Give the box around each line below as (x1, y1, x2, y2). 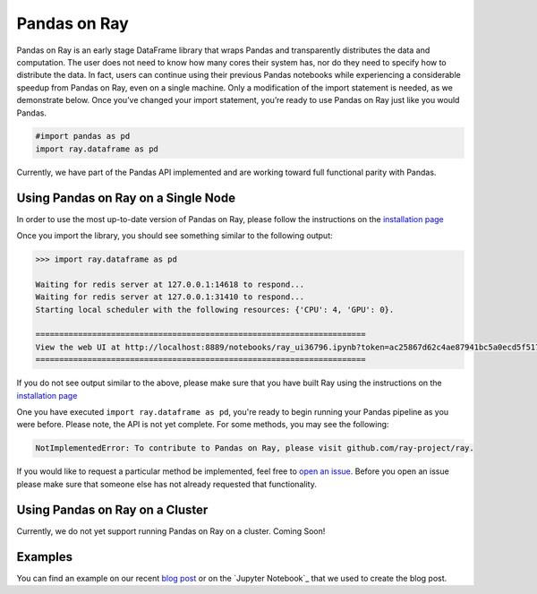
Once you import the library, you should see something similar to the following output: (16, 230, 333, 241)
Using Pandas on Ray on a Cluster (16, 502, 209, 517)
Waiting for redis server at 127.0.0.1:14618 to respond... (35, 279, 305, 289)
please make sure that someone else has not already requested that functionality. (16, 478, 317, 489)
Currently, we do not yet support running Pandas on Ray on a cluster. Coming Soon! (16, 525, 326, 537)
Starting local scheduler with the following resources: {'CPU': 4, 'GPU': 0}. (35, 305, 395, 314)
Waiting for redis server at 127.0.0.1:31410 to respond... (35, 292, 305, 302)
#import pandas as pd (35, 131, 131, 142)
